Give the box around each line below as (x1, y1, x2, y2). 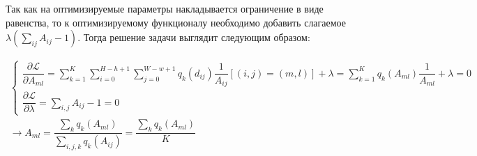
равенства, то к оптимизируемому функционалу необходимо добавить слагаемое (6, 15, 346, 29)
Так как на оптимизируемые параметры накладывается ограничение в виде (6, 1, 324, 15)
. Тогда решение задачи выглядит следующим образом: (77, 30, 310, 45)
